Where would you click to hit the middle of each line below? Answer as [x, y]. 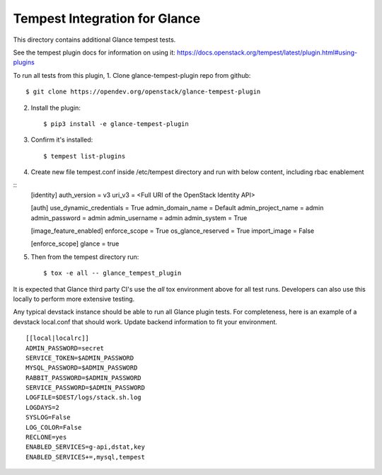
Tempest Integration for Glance [107, 18]
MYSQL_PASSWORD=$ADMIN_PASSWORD [82, 368]
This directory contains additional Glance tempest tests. [94, 40]
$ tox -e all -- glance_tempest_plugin [112, 273]
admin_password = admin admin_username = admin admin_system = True [139, 218]
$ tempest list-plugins [85, 156]
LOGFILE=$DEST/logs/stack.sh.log [83, 397]
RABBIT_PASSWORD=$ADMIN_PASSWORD [83, 378]
